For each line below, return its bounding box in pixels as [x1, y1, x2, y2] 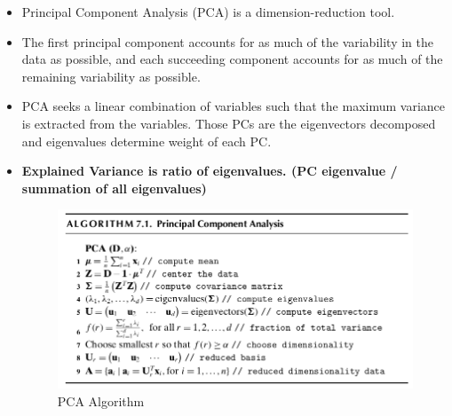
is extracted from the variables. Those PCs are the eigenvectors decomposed [21, 114, 436, 132]
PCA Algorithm [57, 392, 145, 411]
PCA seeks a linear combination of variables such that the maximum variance [21, 97, 445, 115]
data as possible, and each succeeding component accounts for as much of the [21, 50, 443, 68]
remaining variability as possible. [21, 67, 201, 85]
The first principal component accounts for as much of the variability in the [21, 32, 433, 51]
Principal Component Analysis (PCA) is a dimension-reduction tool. [21, 3, 395, 20]
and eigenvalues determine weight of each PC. [21, 131, 272, 150]
